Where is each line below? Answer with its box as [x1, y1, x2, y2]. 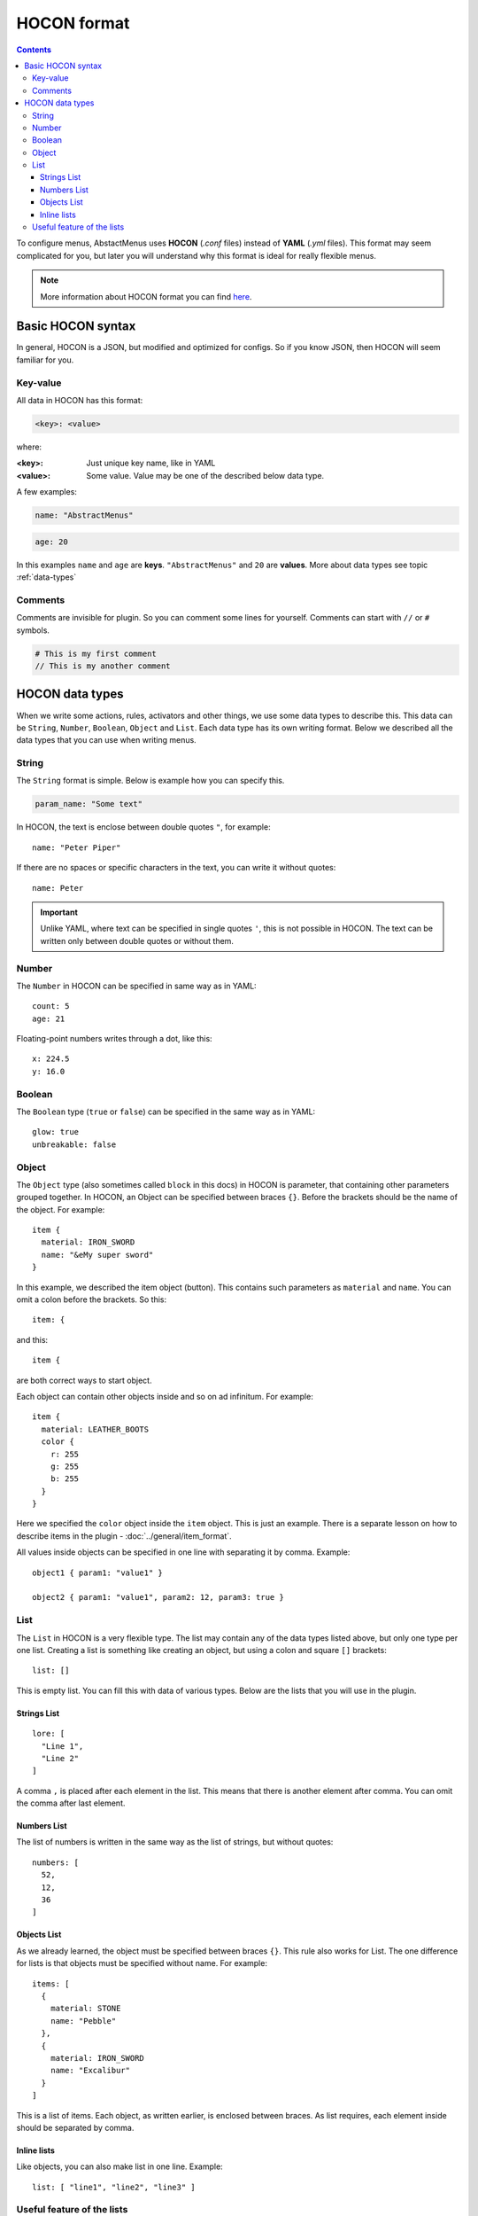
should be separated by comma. [16, 2122, 135, 2133]
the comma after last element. [16, 1798, 126, 1808]
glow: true [32, 1127, 80, 1137]
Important [40, 907, 79, 917]
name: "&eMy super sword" [41, 1250, 154, 1260]
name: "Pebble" [50, 2016, 117, 2025]
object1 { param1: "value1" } [32, 1567, 164, 1578]
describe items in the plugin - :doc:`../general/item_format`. [16, 1530, 232, 1541]
